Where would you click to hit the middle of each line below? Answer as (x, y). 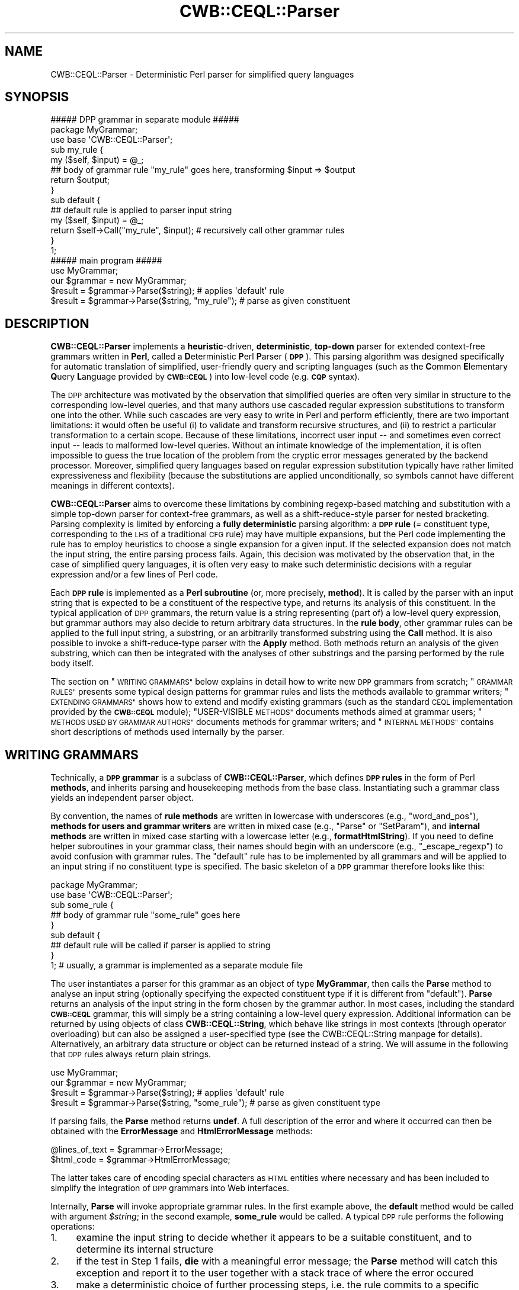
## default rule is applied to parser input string (141, 210)
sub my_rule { (77, 150)
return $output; (80, 180)
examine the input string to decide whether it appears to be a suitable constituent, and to (274, 1238)
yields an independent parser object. (122, 798)
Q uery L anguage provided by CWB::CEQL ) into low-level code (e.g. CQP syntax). (205, 377)
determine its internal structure (145, 1249)
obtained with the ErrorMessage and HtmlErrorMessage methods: (182, 1131)
